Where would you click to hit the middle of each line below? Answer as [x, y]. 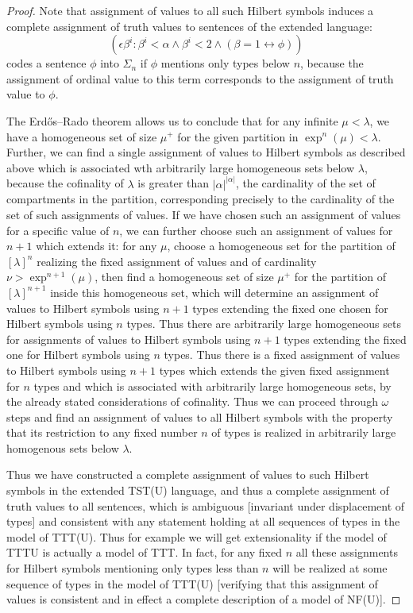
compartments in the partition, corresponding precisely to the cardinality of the [201, 199]
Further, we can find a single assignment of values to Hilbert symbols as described [206, 152]
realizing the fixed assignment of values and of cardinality [177, 261]
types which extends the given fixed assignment [274, 370]
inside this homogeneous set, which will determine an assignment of [214, 292]
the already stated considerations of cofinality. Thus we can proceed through [192, 401]
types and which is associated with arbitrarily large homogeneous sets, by [212, 386]
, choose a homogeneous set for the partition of [281, 246]
